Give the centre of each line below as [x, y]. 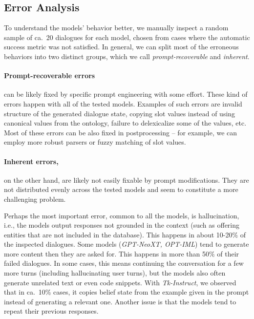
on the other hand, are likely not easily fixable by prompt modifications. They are [127, 180]
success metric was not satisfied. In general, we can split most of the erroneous [121, 47]
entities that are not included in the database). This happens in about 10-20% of [125, 234]
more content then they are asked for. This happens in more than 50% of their [122, 253]
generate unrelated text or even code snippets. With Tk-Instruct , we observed [120, 282]
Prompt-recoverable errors [50, 75]
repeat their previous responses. [51, 311]
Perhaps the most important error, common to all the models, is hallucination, [122, 215]
